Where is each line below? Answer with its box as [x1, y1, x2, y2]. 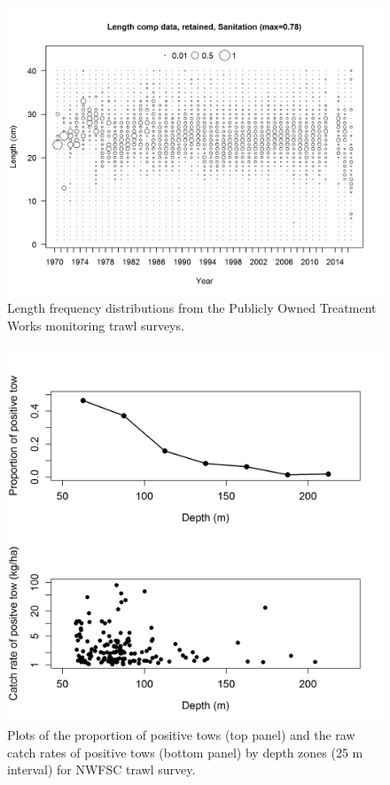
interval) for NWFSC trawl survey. [7, 760, 196, 779]
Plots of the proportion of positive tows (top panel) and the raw [7, 726, 355, 744]
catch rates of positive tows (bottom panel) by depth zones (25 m [7, 742, 363, 761]
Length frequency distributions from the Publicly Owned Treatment [7, 299, 377, 317]
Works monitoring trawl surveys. [7, 316, 184, 335]
